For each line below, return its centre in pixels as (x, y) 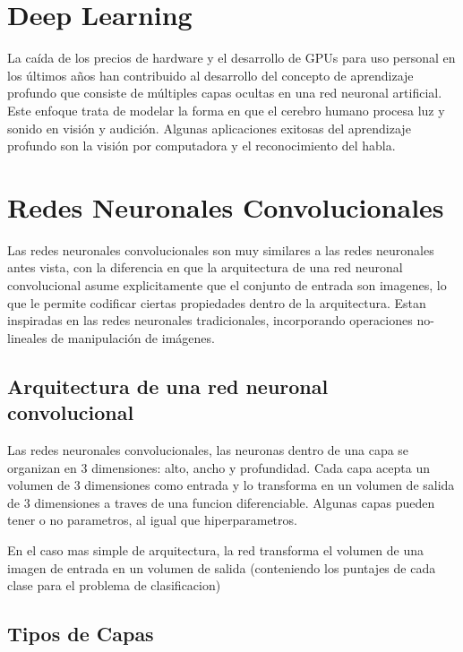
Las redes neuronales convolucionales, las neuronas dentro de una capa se (208, 449)
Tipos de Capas (81, 634)
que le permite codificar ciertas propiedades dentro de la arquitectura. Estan (217, 302)
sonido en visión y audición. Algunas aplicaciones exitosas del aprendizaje (209, 128)
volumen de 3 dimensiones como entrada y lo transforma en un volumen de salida (231, 485)
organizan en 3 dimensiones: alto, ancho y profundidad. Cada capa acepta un (219, 467)
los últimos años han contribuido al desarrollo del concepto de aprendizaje (210, 75)
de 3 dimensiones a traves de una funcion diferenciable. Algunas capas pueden (221, 502)
